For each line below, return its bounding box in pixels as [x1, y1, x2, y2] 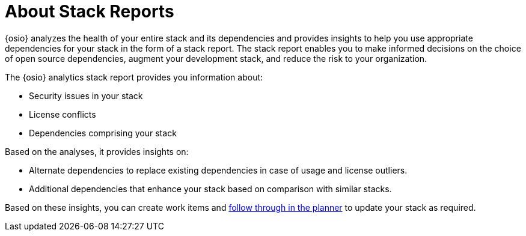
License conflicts [29, 109, 96, 120]
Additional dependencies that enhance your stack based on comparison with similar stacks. [29, 183, 392, 194]
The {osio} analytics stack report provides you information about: [5, 71, 263, 82]
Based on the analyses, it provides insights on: [5, 146, 189, 157]
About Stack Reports [5, 1, 174, 22]
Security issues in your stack [29, 90, 143, 101]
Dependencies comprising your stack [29, 127, 177, 138]
